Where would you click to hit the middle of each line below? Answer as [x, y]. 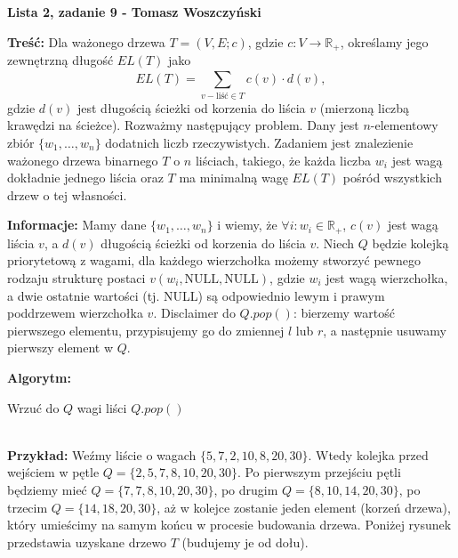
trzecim [28, 507]
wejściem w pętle [53, 472]
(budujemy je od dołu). [245, 542]
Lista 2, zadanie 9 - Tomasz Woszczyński [134, 12]
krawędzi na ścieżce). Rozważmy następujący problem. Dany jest [183, 125]
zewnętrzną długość [60, 60]
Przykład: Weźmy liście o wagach [102, 454]
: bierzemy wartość [344, 313]
